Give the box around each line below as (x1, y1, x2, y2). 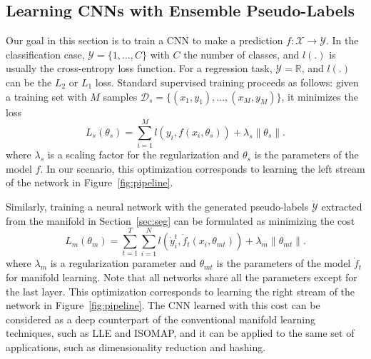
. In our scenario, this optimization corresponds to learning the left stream (40, 161, 365, 176)
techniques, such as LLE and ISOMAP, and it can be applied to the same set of (6, 325, 355, 340)
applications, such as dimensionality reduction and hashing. (6, 339, 266, 354)
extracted (321, 199, 362, 214)
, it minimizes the (281, 89, 358, 103)
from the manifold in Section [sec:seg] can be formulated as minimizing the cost (6, 213, 355, 228)
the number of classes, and (183, 46, 300, 61)
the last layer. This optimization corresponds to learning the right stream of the (6, 283, 355, 298)
